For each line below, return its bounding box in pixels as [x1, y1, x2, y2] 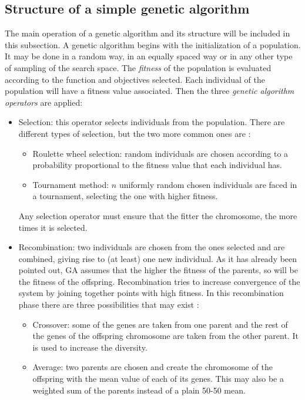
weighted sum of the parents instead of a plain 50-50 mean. [32, 384, 246, 396]
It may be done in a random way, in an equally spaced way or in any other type [5, 50, 293, 62]
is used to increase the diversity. [32, 341, 148, 353]
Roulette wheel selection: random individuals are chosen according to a [32, 147, 289, 159]
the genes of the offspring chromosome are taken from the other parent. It [32, 330, 299, 342]
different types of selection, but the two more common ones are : [18, 127, 251, 139]
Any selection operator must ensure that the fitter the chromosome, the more [18, 209, 297, 221]
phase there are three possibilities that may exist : [18, 298, 199, 311]
